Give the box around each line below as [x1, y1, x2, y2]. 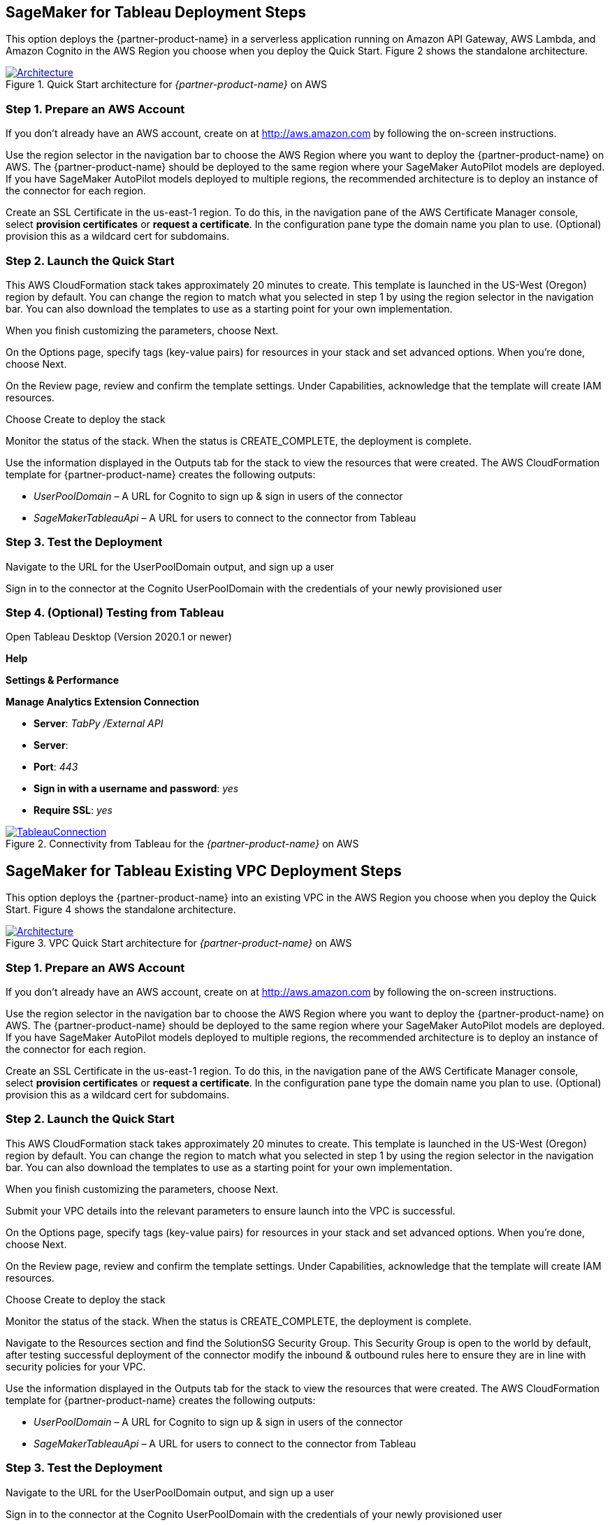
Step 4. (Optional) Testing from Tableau [6, 606, 224, 620]
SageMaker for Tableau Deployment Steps [6, 3, 306, 21]
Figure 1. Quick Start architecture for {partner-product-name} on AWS [6, 78, 327, 91]
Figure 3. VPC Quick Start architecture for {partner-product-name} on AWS [6, 937, 352, 950]
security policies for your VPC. [6, 1360, 146, 1373]
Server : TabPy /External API [34, 717, 164, 730]
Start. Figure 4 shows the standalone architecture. [6, 903, 236, 916]
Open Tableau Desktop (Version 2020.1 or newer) [6, 631, 232, 643]
